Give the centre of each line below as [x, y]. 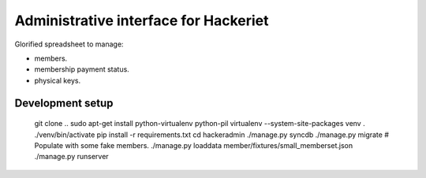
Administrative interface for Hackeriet [142, 20]
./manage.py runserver [72, 157]
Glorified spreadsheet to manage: [69, 44]
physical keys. [58, 80]
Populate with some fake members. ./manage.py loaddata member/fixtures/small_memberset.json [194, 145]
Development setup [64, 103]
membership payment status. [82, 69]
